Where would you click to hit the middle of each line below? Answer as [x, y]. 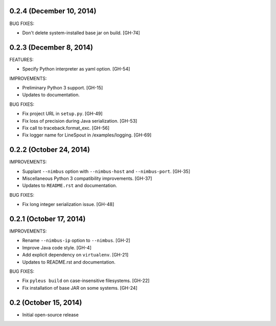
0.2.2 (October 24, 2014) [50, 150]
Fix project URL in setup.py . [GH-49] [62, 114]
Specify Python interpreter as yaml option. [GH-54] [76, 69]
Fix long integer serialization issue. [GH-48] [68, 204]
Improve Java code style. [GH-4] [57, 247]
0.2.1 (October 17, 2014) [48, 219]
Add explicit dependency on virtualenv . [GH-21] [75, 255]
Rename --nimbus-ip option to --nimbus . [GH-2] [76, 241]
